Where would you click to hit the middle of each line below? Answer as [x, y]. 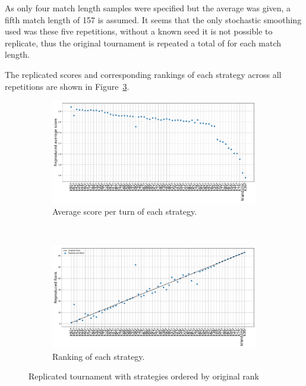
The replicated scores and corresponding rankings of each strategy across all [143, 74]
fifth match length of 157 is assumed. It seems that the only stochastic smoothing [153, 19]
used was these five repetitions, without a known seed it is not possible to [139, 31]
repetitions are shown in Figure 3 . [67, 86]
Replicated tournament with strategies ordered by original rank [144, 376]
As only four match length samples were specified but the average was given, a [148, 8]
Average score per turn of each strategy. [124, 211]
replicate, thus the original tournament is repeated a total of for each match [143, 43]
